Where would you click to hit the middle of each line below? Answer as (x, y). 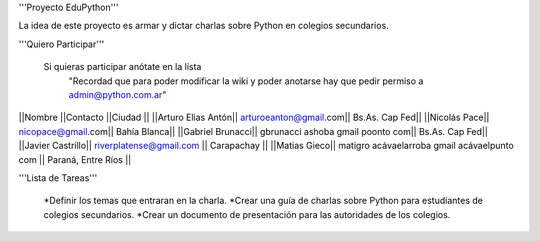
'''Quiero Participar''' (61, 44)
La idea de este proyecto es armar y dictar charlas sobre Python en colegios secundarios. (203, 26)
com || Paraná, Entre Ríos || (75, 159)
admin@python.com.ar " (117, 94)
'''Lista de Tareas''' (58, 177)
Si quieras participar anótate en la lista (122, 67)
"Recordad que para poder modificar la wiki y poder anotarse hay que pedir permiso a (246, 81)
